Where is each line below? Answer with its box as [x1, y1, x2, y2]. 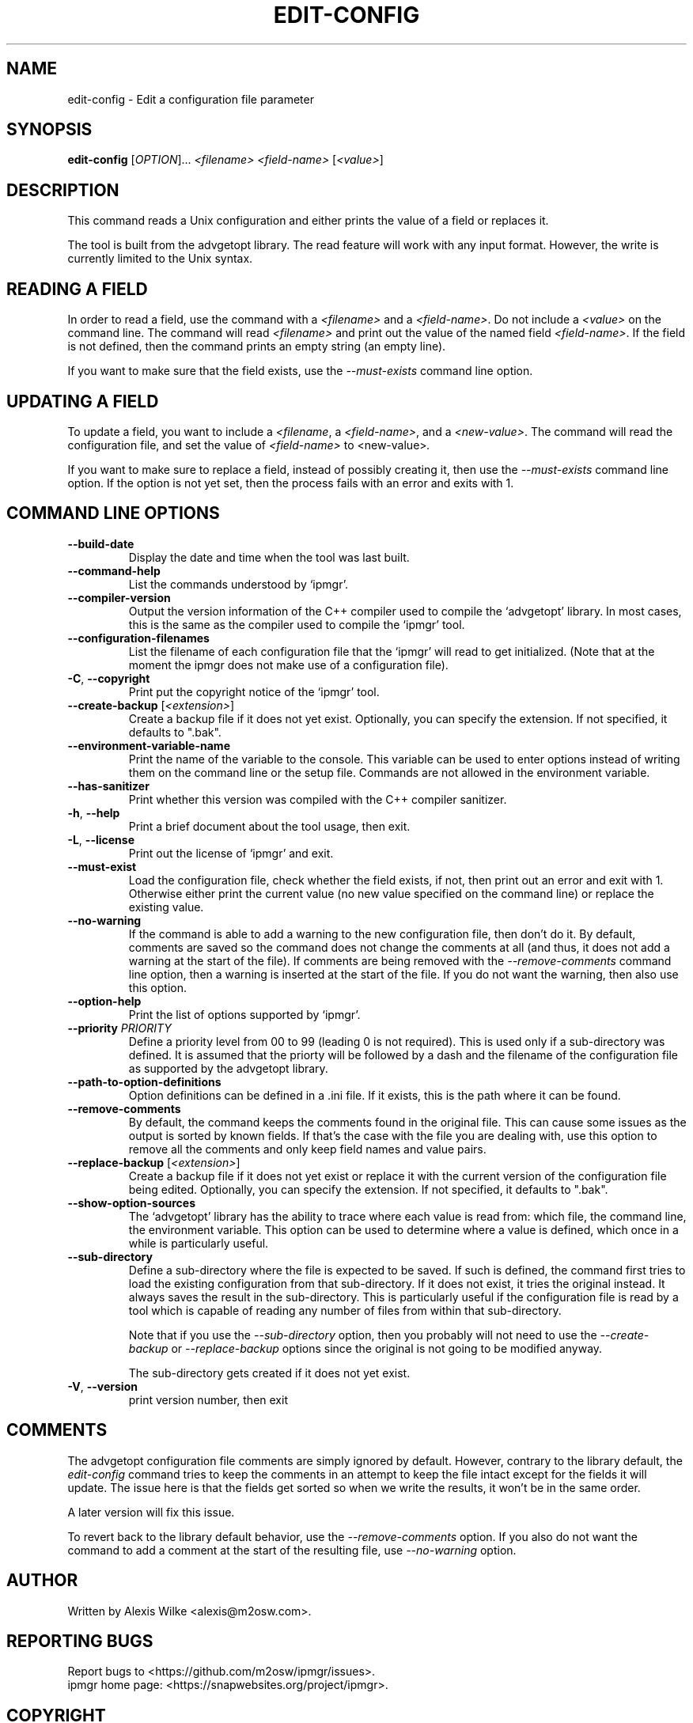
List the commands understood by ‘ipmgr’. [128, 577, 348, 591]
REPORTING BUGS [6, 1630, 153, 1651]
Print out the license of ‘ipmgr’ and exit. [128, 846, 334, 860]
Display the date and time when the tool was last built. [128, 550, 410, 564]
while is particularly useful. [128, 1236, 269, 1250]
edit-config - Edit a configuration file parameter [67, 92, 314, 106]
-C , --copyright [67, 671, 150, 685]
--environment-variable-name [67, 738, 230, 752]
